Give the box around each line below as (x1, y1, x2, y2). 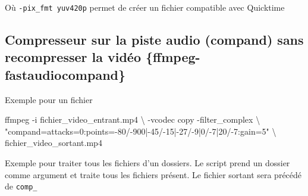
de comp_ (5, 180, 37, 192)
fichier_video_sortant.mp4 (5, 136, 102, 149)
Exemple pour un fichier (5, 93, 93, 105)
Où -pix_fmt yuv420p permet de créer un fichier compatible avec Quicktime (5, 1, 285, 13)
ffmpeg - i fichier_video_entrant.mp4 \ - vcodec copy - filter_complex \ (5, 113, 260, 126)
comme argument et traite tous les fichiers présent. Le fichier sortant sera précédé (5, 168, 302, 181)
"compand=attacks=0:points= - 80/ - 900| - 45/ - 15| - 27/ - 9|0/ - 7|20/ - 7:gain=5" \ (5, 125, 276, 137)
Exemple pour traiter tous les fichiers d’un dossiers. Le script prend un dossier (5, 157, 290, 169)
